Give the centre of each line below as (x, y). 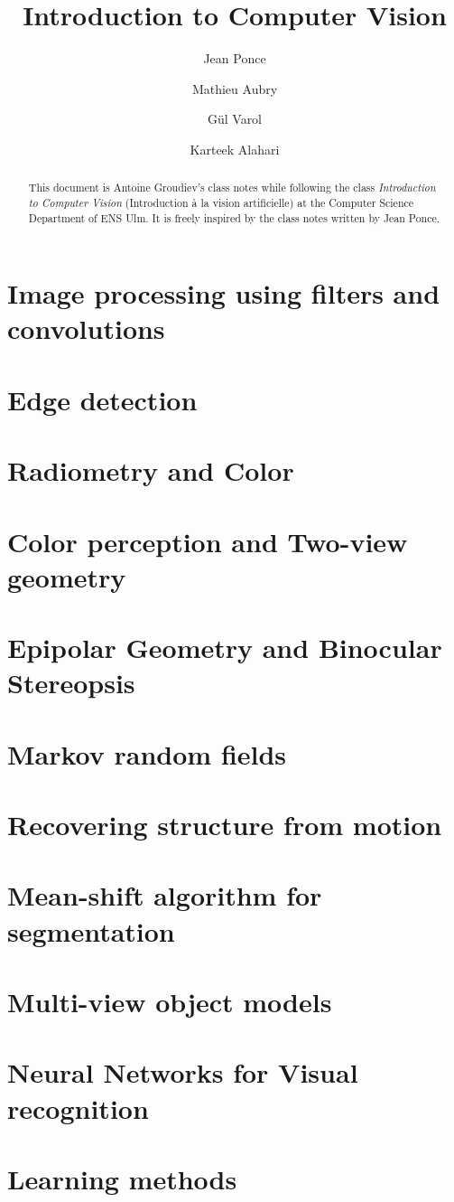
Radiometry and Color (151, 470)
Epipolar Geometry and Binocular (225, 648)
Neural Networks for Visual (183, 1072)
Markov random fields (147, 753)
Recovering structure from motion (225, 825)
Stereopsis (71, 683)
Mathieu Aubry (235, 88)
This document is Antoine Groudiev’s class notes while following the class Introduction (232, 188)
